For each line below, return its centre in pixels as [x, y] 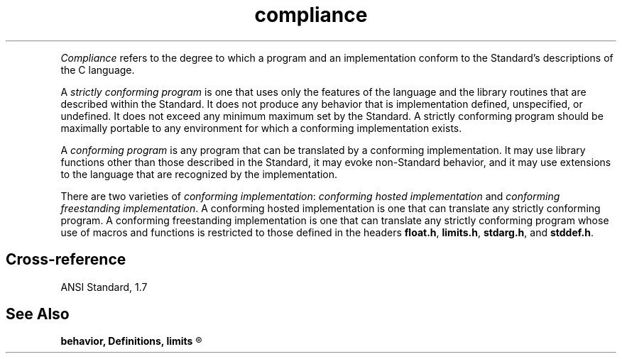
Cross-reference [66, 260]
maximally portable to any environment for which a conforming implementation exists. [261, 128]
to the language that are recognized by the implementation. [199, 174]
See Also [38, 314]
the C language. [98, 70]
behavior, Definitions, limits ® [131, 341]
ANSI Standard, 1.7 [104, 287]
